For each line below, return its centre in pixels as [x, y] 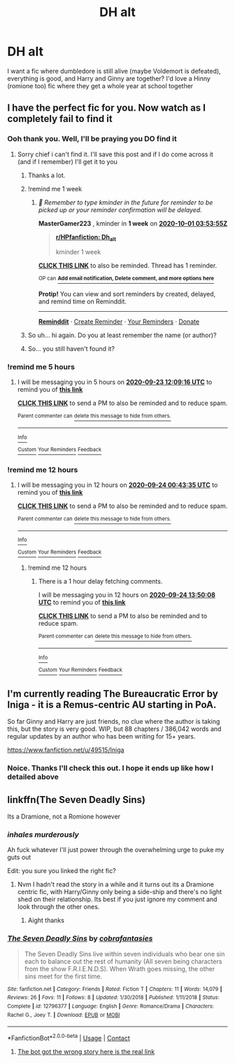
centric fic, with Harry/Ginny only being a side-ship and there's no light [120, 892]
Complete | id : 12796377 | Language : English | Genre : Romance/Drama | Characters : [111, 1006]
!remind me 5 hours [41, 367]
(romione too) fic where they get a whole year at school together [100, 85]
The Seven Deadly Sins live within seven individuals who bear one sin [124, 954]
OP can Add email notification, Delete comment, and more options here [126, 279]
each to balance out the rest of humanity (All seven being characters [123, 961]
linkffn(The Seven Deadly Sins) [76, 800]
